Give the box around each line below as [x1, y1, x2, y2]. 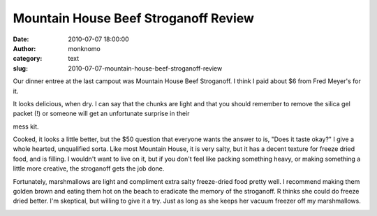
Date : [13, 35, 29, 43]
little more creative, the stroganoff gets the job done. [13, 164, 165, 173]
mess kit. [13, 122, 39, 131]
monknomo [68, 44, 101, 52]
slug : [13, 64, 28, 73]
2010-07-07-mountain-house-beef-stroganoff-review [68, 64, 223, 73]
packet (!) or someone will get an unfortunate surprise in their [13, 109, 190, 118]
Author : [13, 44, 36, 52]
